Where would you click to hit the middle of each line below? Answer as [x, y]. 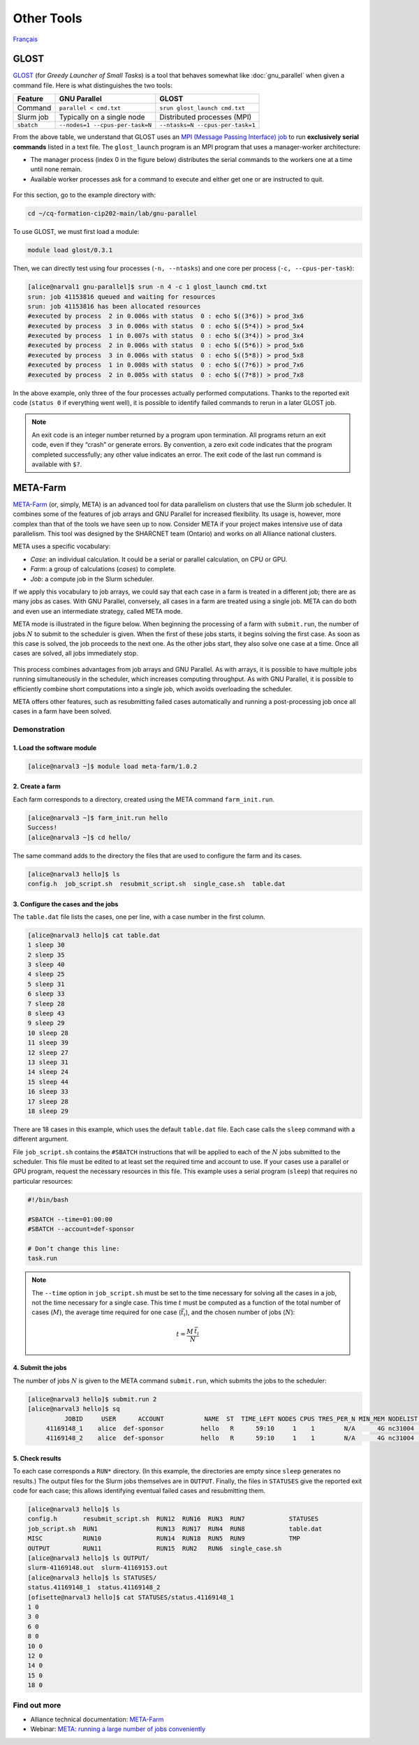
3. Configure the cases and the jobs [66, 904]
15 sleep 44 [48, 1082]
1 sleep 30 [46, 945]
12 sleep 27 [48, 1052]
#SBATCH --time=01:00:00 [70, 1219]
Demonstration [39, 730]
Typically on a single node [102, 117]
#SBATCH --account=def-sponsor [81, 1229]
